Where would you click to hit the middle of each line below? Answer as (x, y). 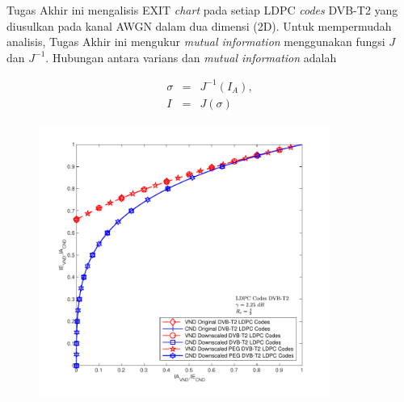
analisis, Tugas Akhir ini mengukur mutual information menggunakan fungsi (196, 42)
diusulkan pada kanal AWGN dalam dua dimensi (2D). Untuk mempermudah (199, 25)
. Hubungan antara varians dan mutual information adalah (191, 57)
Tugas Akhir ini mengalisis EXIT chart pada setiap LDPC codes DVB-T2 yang (202, 10)
